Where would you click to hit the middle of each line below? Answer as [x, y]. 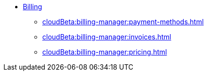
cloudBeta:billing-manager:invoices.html [107, 37]
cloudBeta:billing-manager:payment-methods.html [123, 22]
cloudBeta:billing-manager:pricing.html [105, 52]
